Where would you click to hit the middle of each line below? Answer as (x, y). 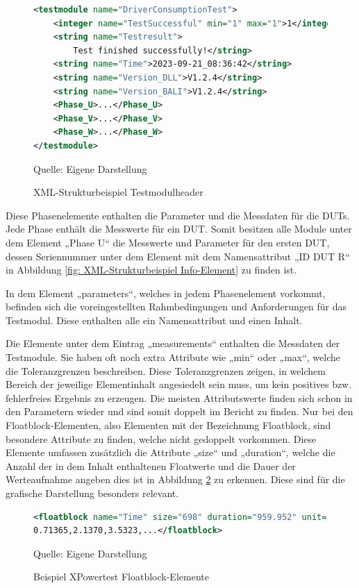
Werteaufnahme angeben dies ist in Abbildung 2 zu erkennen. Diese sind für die (175, 479)
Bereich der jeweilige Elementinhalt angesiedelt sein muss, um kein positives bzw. (179, 384)
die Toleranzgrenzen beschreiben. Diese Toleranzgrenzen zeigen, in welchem (166, 370)
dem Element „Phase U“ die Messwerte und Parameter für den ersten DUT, (168, 242)
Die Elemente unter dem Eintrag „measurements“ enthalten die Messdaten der (173, 343)
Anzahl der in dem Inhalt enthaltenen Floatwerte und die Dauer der (151, 465)
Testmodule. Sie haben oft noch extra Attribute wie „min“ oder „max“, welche (173, 357)
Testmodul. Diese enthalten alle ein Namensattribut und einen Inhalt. (154, 320)
